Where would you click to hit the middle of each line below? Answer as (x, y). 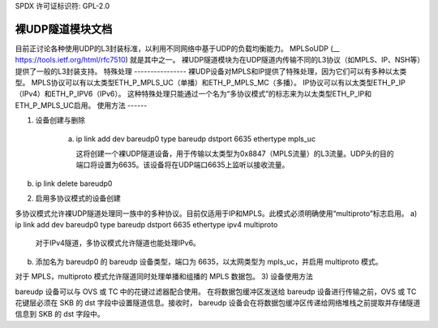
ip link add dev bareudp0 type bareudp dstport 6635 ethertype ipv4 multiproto (146, 224)
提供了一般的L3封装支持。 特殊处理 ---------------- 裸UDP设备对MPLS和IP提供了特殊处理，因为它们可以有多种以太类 (211, 71)
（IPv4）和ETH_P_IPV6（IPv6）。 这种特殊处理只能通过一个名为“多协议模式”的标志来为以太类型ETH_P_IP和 (193, 94)
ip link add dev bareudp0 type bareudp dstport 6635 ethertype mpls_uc (196, 139)
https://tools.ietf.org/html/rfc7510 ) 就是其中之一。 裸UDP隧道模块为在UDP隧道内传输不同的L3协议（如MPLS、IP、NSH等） (218, 60)
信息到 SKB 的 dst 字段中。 (60, 314)
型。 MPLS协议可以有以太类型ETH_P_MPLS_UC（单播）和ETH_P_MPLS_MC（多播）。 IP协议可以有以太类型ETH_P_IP (210, 83)
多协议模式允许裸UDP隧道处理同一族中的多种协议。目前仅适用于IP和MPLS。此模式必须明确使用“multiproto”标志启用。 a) (216, 213)
